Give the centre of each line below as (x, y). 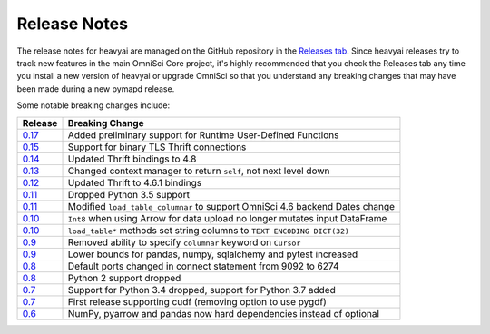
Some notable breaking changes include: (93, 105)
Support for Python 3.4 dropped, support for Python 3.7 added (201, 290)
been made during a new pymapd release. (96, 88)
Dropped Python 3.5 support (129, 194)
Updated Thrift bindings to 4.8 (132, 159)
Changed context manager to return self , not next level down (199, 171)
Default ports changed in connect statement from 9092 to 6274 (203, 266)
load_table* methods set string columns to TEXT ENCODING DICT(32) (208, 230)
